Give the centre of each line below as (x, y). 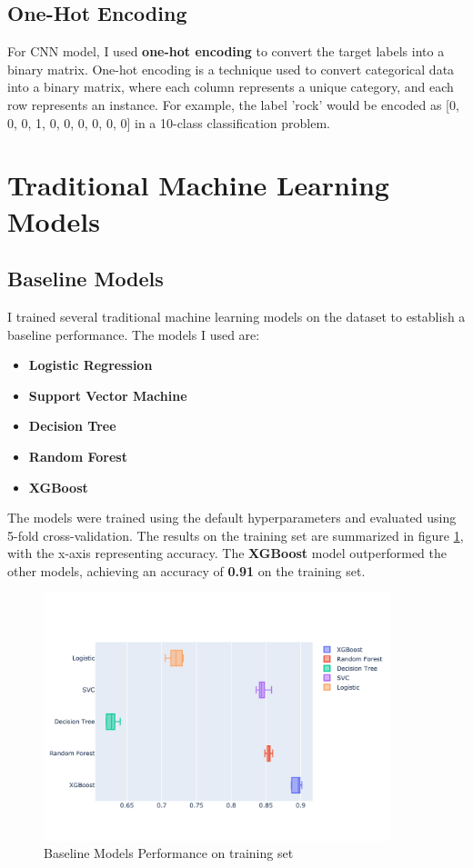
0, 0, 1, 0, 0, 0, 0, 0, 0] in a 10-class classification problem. (169, 122)
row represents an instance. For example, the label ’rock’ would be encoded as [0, (233, 104)
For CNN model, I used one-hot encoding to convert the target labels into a (226, 51)
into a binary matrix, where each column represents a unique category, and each (231, 87)
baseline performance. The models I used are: (134, 334)
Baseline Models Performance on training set (169, 853)
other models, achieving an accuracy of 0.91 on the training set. (186, 570)
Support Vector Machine (108, 395)
